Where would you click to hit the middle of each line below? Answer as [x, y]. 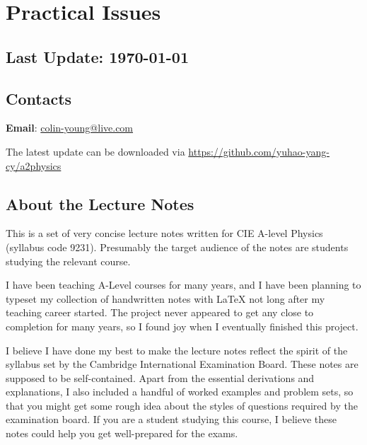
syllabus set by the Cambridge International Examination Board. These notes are [182, 364]
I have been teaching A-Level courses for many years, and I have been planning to [183, 285]
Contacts [39, 98]
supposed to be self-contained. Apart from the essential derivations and [160, 377]
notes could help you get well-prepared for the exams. [122, 433]
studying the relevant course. [68, 261]
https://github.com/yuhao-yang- [259, 151]
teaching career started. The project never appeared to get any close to [160, 312]
